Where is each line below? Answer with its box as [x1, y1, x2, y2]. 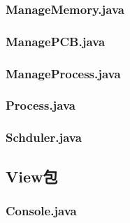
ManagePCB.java [6, 32, 106, 50]
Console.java [6, 201, 77, 219]
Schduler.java [6, 129, 82, 146]
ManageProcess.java [6, 64, 121, 82]
